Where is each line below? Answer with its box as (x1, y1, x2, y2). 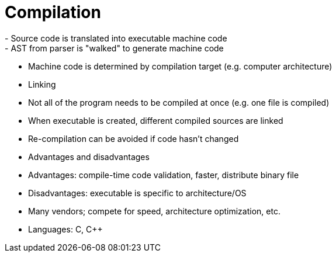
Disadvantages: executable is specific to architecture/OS (28, 187, 247, 198)
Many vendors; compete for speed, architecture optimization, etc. (28, 206, 280, 216)
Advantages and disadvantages (28, 151, 150, 162)
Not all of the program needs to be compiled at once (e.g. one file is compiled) (28, 97, 330, 107)
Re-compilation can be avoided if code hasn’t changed (28, 133, 239, 144)
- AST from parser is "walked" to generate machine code (5, 43, 224, 53)
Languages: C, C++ (28, 224, 103, 234)
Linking (28, 79, 56, 89)
